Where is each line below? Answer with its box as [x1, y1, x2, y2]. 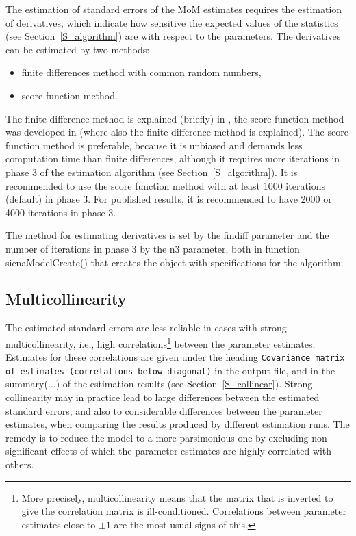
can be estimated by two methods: [5, 42, 150, 56]
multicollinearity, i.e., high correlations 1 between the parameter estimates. [5, 334, 316, 350]
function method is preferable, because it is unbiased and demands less [5, 138, 303, 152]
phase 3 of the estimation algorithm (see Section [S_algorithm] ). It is [5, 164, 298, 179]
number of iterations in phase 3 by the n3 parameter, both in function [5, 241, 300, 255]
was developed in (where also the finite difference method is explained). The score [5, 125, 348, 139]
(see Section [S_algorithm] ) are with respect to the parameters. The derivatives [5, 29, 341, 43]
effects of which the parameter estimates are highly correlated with [51, 444, 332, 458]
